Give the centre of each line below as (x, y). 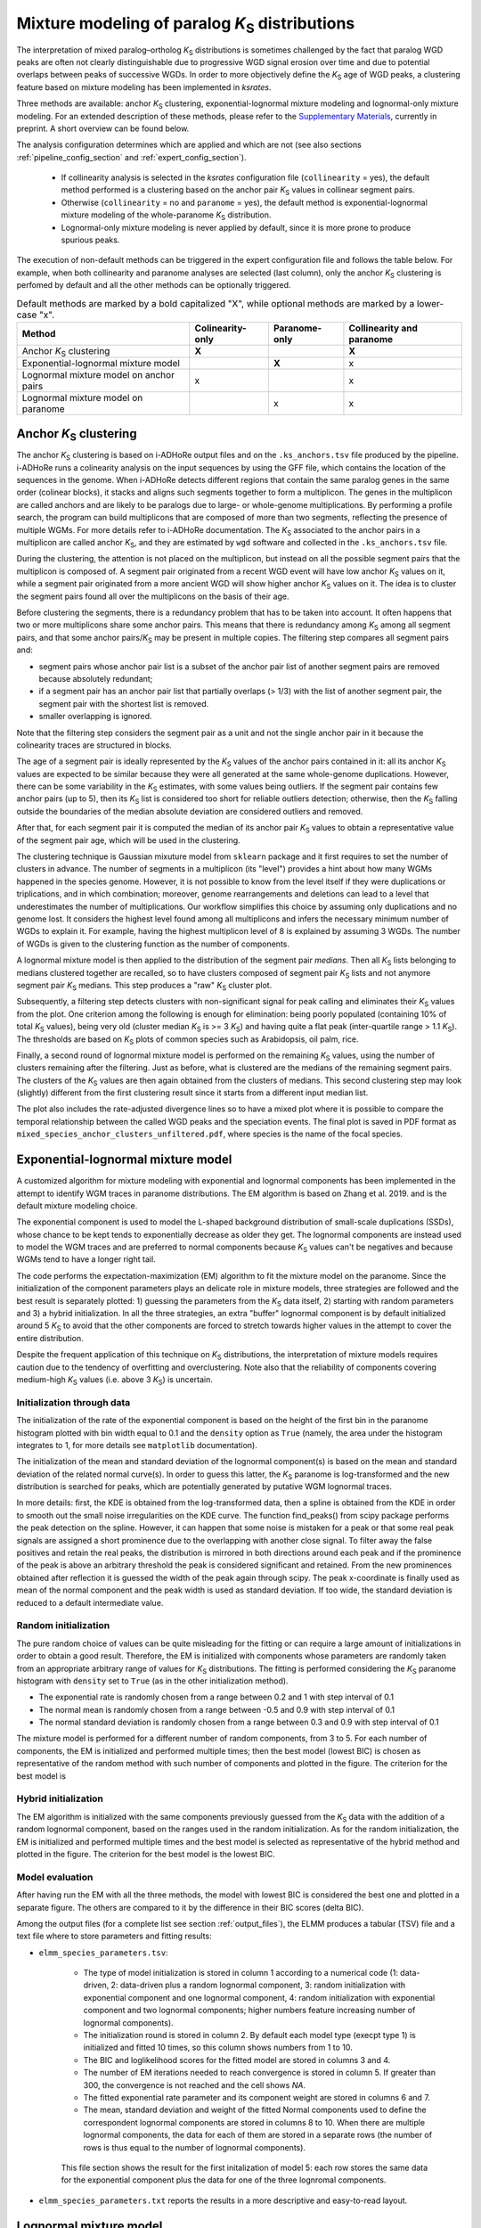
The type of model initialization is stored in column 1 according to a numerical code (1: (240, 1973)
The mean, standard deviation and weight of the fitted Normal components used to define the (255, 2110)
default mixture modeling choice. (77, 1205)
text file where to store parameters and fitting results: (114, 1936)
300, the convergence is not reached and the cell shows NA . (195, 2085)
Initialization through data (73, 1402)
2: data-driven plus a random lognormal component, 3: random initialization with (258, 1985)
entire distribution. (50, 1338)
